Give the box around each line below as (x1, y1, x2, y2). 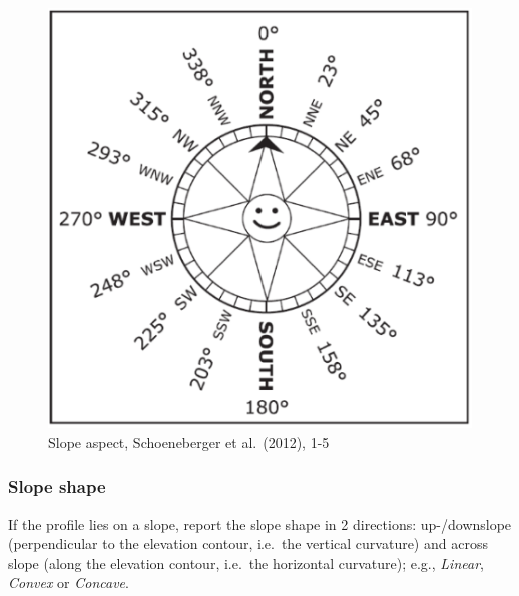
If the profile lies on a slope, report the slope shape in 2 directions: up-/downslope (8, 513, 512, 534)
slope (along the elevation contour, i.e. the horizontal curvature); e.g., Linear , (8, 552, 484, 573)
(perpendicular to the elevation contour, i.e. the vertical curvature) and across (8, 533, 488, 554)
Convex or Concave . (8, 572, 129, 593)
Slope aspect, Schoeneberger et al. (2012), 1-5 (48, 431, 330, 452)
